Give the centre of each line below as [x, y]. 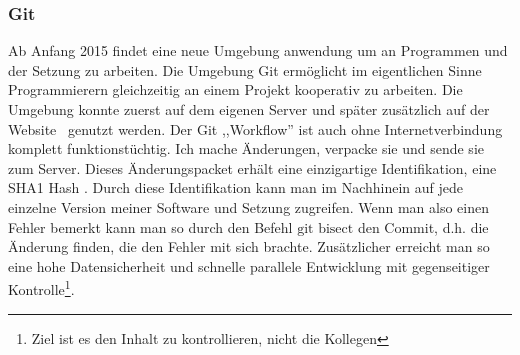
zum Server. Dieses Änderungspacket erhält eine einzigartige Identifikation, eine [252, 167]
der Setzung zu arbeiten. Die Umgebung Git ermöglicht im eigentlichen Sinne [245, 69]
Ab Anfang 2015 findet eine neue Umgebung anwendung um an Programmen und [258, 50]
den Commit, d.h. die [423, 226]
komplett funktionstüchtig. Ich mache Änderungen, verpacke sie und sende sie [246, 148]
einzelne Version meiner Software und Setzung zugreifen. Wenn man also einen [248, 206]
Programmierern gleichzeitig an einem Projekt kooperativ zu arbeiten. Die [235, 89]
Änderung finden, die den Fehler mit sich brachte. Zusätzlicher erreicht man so [249, 246]
